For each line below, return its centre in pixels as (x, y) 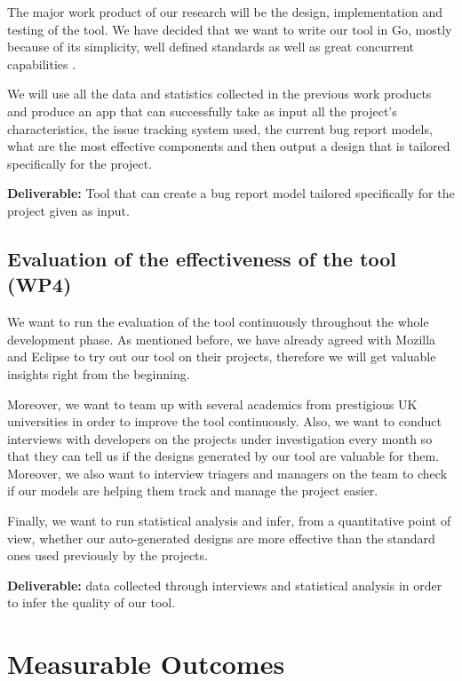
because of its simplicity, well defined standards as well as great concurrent (211, 47)
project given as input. (68, 210)
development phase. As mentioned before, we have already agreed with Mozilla (222, 339)
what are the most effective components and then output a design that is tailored (229, 146)
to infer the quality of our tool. (92, 602)
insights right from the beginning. (99, 373)
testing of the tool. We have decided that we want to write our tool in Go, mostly (230, 29)
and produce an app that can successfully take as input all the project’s (202, 111)
